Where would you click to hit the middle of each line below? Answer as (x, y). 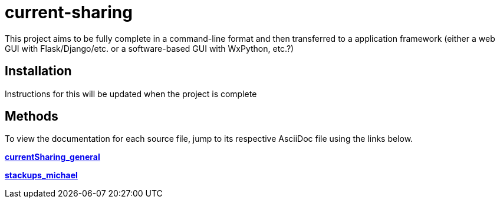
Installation (38, 71)
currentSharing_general (52, 157)
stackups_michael (41, 175)
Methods (32, 117)
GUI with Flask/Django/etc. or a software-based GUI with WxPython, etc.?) (149, 48)
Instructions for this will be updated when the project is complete (131, 94)
